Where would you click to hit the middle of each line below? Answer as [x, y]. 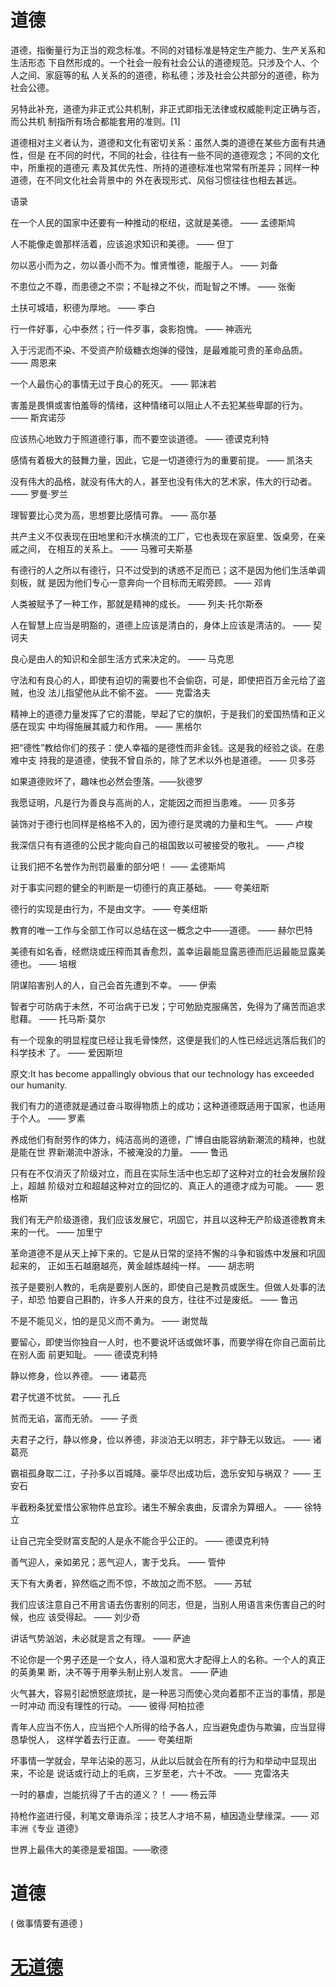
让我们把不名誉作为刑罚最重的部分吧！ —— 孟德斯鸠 [118, 866]
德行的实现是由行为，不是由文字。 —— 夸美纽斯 [109, 908]
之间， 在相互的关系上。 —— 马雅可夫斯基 [105, 548]
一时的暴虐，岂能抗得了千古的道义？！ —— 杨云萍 [113, 1794]
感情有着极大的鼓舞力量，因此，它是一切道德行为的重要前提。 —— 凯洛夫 [161, 460]
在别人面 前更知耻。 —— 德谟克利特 [84, 1354]
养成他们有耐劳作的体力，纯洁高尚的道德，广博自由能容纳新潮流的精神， [159, 1139]
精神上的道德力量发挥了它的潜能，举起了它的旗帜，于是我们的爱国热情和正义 [168, 713]
